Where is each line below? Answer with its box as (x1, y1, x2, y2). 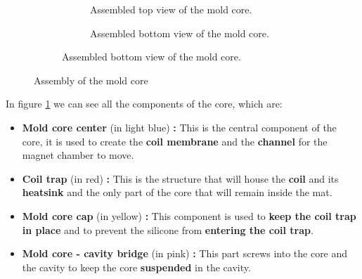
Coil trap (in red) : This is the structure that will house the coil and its (22, 171, 339, 186)
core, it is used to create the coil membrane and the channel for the (22, 134, 328, 148)
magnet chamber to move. (22, 148, 134, 162)
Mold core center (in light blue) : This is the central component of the (22, 119, 337, 134)
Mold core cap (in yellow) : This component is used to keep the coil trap (22, 208, 356, 223)
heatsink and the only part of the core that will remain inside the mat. (22, 185, 332, 200)
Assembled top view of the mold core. (90, 2, 252, 16)
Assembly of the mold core (34, 72, 148, 87)
